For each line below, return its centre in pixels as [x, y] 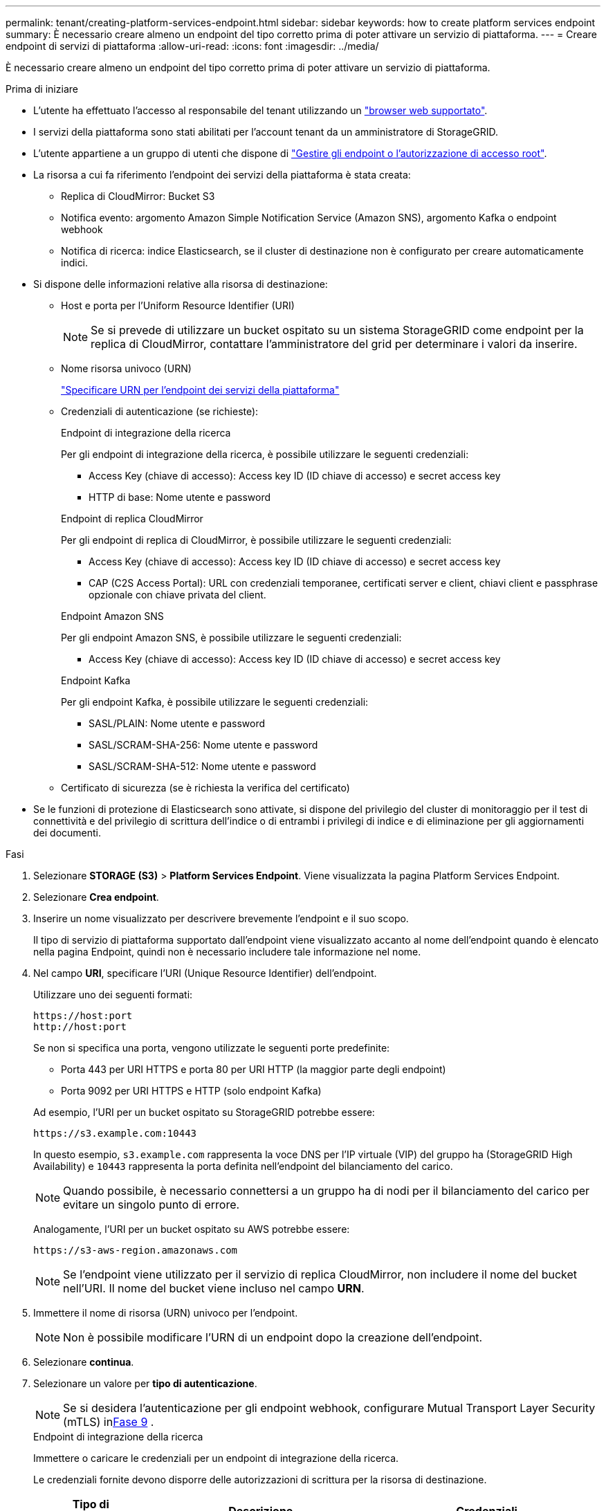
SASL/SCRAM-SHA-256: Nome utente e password [203, 745]
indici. [75, 263]
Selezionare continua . [84, 1362]
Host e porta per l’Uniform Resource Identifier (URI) [178, 305]
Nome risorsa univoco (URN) [126, 368]
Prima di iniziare [42, 89]
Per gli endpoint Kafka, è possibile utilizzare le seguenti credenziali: [215, 702]
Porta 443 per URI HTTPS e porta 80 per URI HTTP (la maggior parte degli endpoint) [254, 1069]
